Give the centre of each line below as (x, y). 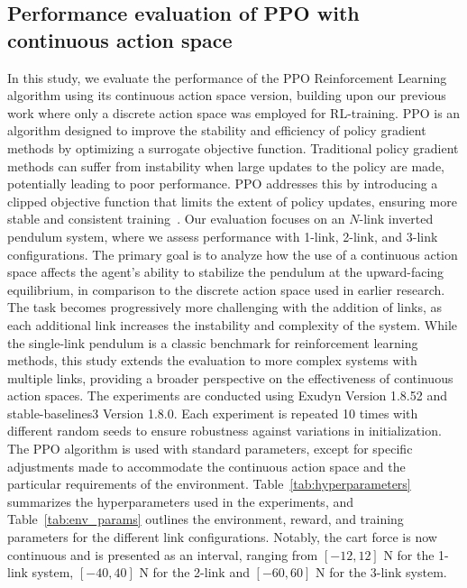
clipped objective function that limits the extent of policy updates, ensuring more (232, 201)
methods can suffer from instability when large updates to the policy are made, (226, 165)
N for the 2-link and (194, 572)
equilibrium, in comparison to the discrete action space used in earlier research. (226, 289)
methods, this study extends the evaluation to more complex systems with (212, 360)
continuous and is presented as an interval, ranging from (163, 554)
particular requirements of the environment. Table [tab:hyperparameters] (209, 484)
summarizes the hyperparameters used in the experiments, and (181, 501)
